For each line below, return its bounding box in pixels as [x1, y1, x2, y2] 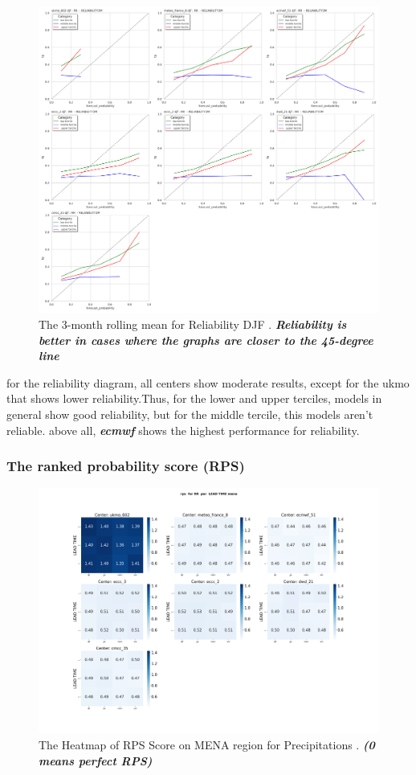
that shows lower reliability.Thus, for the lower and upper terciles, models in [6, 390, 382, 407]
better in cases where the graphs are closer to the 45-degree [39, 331, 373, 348]
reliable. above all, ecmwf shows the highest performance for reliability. [6, 421, 360, 438]
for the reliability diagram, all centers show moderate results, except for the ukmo [6, 374, 410, 391]
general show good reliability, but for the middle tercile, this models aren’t [6, 405, 373, 422]
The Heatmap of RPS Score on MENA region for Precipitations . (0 [39, 736, 375, 753]
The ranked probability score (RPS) [6, 456, 245, 476]
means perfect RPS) [39, 752, 153, 769]
